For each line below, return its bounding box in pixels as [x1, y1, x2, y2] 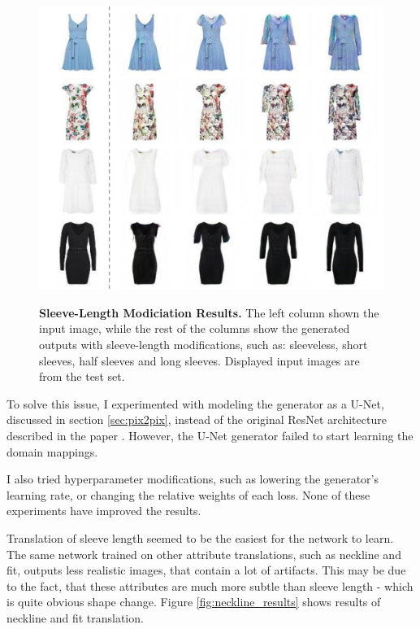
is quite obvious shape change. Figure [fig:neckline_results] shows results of [6, 593, 381, 610]
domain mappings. [6, 443, 98, 460]
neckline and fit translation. [6, 609, 144, 626]
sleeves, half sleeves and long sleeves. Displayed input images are [39, 352, 360, 369]
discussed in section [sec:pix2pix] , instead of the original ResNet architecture [6, 411, 387, 428]
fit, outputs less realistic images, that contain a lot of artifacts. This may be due [6, 561, 406, 579]
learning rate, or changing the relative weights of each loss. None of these [6, 486, 370, 503]
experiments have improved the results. [6, 502, 201, 519]
